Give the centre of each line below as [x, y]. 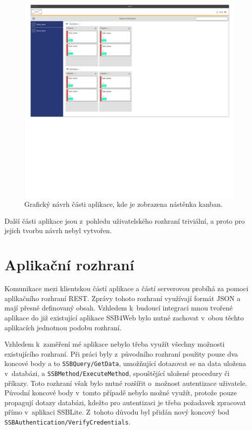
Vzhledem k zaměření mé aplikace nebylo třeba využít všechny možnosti [115, 344]
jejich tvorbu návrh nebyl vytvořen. [58, 230]
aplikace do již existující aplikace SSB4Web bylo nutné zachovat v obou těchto [124, 317]
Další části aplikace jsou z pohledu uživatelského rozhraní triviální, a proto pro [125, 220]
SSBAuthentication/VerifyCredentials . [68, 421]
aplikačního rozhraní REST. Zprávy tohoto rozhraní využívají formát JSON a [123, 298]
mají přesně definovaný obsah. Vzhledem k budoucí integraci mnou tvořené [119, 308]
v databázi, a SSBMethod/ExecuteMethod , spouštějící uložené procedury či [117, 373]
